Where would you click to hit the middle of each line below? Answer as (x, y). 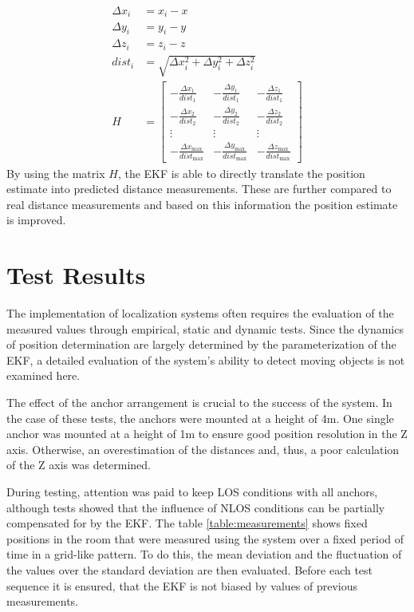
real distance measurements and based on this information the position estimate (202, 204)
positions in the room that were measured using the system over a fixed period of (205, 538)
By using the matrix (56, 173)
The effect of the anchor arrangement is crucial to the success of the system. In (199, 402)
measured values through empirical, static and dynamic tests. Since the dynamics (205, 328)
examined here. (43, 375)
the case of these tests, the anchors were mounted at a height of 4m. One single (200, 418)
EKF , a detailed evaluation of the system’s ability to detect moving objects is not (206, 359)
